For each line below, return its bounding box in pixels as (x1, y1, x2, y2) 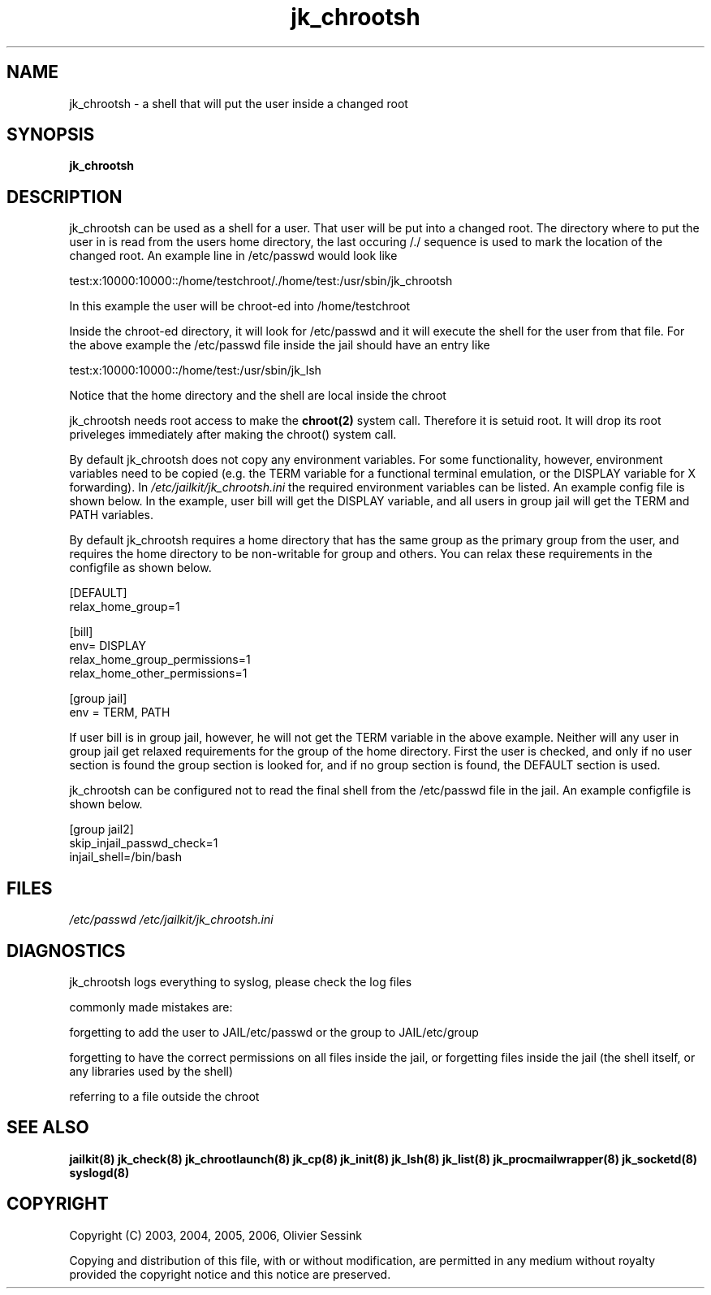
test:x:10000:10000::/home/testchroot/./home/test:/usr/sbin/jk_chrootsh (69, 274, 453, 288)
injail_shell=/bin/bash (69, 850, 182, 864)
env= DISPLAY (69, 639, 146, 653)
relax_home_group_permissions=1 (69, 652, 251, 667)
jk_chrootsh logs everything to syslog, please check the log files (69, 974, 412, 989)
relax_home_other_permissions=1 (69, 666, 248, 681)
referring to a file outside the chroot (69, 1089, 260, 1103)
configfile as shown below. (69, 561, 212, 575)
